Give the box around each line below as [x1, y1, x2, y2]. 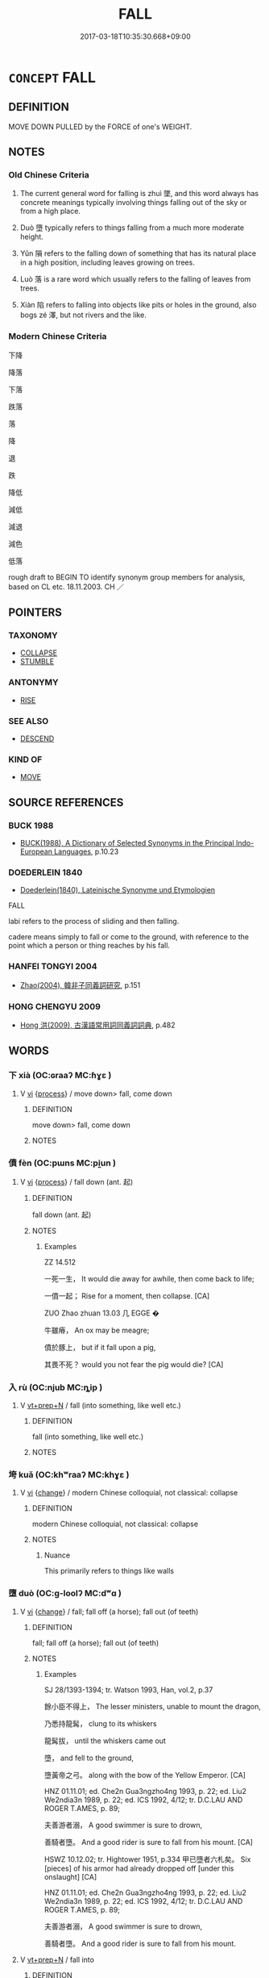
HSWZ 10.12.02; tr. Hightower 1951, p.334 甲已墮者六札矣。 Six [43, 1854, 251, 1864]
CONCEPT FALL [8, 68, 97, 86]
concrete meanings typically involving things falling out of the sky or [19, 198, 247, 207]
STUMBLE [19, 657, 55, 667]
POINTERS [8, 606, 63, 620]
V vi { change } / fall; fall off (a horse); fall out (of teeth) [19, 1607, 199, 1616]
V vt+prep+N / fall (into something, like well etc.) [19, 1401, 181, 1411]
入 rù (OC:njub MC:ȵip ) [8, 1382, 103, 1393]
